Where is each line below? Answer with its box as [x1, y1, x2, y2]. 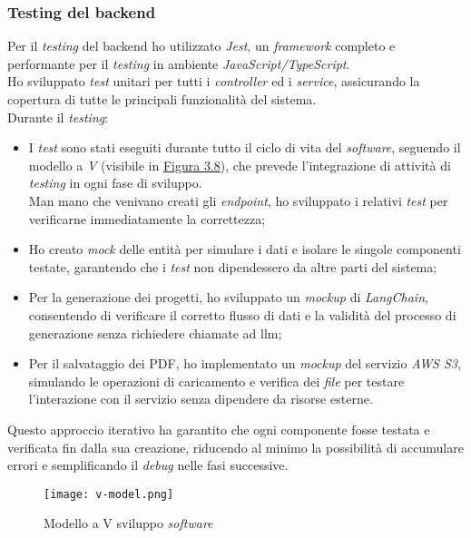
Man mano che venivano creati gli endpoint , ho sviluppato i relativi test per [28, 191, 448, 210]
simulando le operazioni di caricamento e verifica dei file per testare [28, 371, 405, 390]
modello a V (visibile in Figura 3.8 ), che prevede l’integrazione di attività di [28, 155, 451, 174]
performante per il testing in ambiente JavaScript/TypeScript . [7, 54, 350, 73]
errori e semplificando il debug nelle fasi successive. [7, 455, 289, 474]
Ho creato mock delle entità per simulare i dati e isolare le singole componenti [28, 240, 461, 259]
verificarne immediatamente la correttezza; [28, 209, 266, 228]
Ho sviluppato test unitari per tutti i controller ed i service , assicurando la [7, 72, 420, 91]
